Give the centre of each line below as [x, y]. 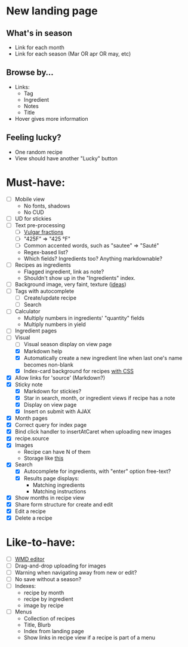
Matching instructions [59, 491]
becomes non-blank [48, 364]
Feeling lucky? [34, 138]
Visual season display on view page [68, 344]
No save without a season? [48, 579]
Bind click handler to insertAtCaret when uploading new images [93, 432]
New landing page [52, 11]
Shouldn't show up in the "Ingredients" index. [79, 278]
